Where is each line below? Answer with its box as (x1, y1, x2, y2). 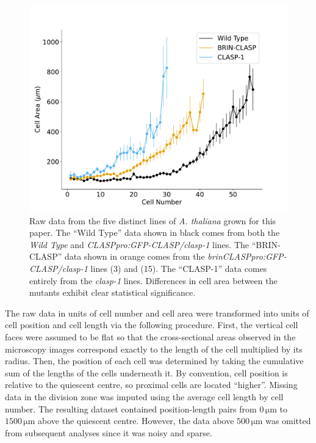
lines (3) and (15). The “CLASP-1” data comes (90, 262, 267, 275)
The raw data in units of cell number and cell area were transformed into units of (5, 306, 309, 319)
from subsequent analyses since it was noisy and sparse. (5, 426, 212, 439)
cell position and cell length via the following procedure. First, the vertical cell (5, 318, 298, 331)
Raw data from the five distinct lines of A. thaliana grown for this (29, 214, 276, 227)
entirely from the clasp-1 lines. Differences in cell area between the (29, 274, 278, 287)
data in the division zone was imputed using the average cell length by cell (5, 390, 284, 403)
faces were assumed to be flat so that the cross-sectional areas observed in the (5, 331, 296, 343)
